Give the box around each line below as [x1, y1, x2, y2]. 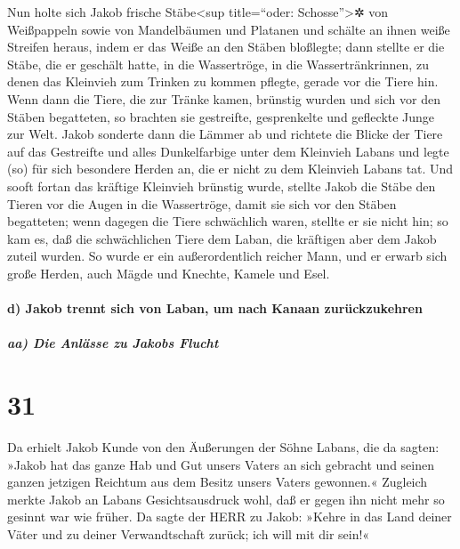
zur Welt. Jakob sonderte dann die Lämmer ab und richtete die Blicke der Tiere [7, 125, 443, 143]
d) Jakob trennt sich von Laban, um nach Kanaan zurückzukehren [7, 299, 423, 318]
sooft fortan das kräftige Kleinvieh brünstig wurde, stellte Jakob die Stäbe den [7, 176, 436, 195]
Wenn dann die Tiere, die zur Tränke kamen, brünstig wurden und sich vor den [7, 89, 440, 108]
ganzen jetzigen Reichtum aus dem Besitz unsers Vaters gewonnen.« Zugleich [7, 472, 428, 491]
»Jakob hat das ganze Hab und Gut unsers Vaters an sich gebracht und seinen [7, 455, 434, 473]
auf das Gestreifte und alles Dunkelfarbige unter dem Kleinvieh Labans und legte [7, 141, 449, 160]
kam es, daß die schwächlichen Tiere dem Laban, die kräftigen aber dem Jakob [7, 229, 437, 247]
